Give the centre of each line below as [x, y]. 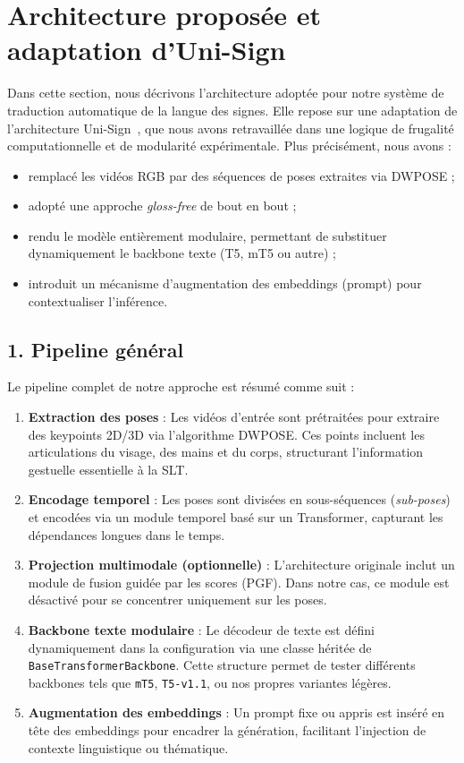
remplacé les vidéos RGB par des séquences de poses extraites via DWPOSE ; [241, 175]
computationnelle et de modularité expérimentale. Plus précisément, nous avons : [229, 146]
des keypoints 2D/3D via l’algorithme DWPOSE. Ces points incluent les [226, 434]
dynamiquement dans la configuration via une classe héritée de [200, 647]
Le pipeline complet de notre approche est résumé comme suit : [181, 386]
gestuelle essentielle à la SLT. [108, 469]
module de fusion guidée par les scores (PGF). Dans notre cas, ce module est [239, 582]
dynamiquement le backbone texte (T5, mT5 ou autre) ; [182, 253]
